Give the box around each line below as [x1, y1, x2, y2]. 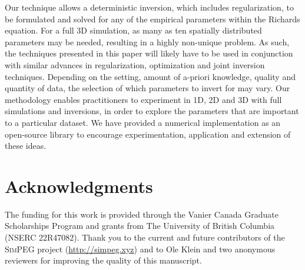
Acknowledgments [5, 174, 153, 198]
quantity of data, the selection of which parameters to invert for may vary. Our [5, 82, 290, 94]
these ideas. [5, 139, 47, 152]
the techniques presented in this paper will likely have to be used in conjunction [5, 47, 293, 59]
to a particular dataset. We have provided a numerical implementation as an [5, 116, 281, 128]
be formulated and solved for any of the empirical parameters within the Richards [5, 12, 300, 25]
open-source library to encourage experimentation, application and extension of [5, 128, 291, 140]
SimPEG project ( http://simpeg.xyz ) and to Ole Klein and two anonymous [5, 242, 276, 255]
